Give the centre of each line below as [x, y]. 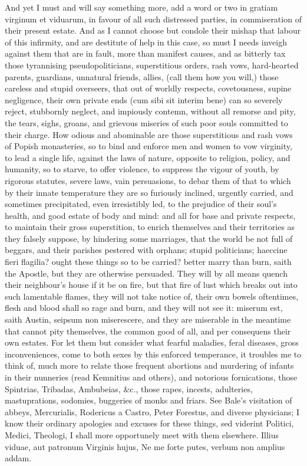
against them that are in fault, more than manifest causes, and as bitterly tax [145, 53]
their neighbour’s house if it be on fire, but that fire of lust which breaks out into [151, 285]
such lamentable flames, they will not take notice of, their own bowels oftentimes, [152, 296]
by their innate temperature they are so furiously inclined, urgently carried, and [149, 192]
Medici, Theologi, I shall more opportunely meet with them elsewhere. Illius [142, 434]
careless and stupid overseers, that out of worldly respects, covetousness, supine [148, 88]
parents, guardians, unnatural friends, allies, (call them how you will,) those [142, 76]
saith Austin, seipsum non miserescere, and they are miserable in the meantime [148, 319]
